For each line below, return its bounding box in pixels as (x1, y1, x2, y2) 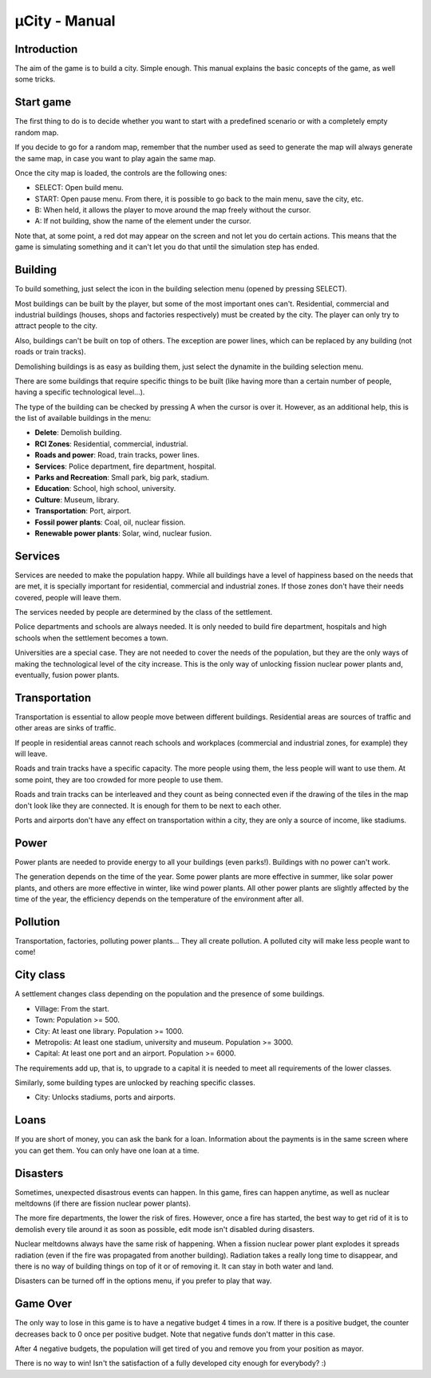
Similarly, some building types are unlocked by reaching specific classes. (14, 1078, 255, 1087)
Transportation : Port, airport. (34, 506, 132, 516)
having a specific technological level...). (14, 387, 145, 397)
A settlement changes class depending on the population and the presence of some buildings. (14, 989, 325, 999)
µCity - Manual (14, 12, 116, 30)
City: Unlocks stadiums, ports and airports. (34, 1092, 176, 1102)
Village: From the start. (34, 1004, 109, 1013)
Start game (14, 96, 72, 109)
